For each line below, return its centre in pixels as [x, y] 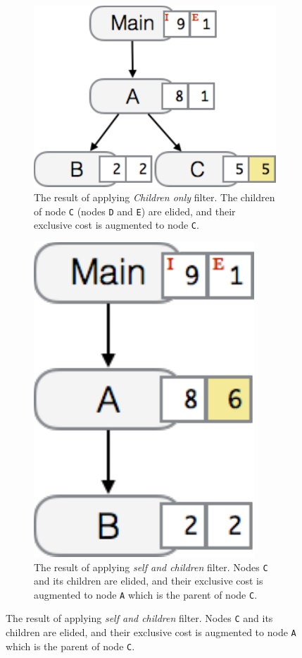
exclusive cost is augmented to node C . [117, 225]
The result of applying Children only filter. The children [155, 197]
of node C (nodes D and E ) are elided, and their [135, 211]
